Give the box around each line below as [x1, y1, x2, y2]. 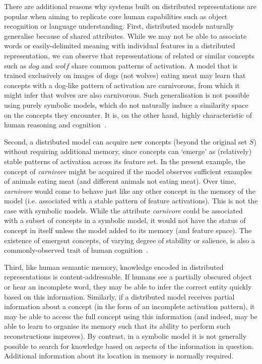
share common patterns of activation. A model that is [71, 60, 238, 70]
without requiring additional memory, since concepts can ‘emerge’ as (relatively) [4, 146, 252, 157]
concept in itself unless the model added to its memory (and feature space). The [4, 225, 252, 236]
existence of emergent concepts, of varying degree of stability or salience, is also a [4, 235, 255, 245]
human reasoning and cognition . [4, 119, 106, 130]
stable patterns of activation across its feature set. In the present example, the [4, 156, 245, 166]
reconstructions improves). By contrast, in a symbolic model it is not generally [4, 331, 247, 341]
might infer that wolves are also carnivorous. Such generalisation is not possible [4, 90, 249, 100]
